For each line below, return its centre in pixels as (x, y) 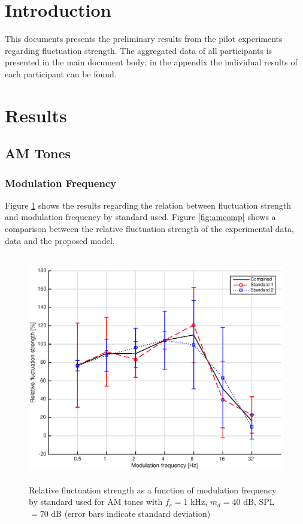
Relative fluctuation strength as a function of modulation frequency (153, 490)
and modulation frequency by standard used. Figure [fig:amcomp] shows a (140, 217)
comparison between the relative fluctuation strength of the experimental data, (149, 229)
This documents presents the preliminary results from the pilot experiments (144, 39)
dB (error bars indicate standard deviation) (131, 513)
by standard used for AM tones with (96, 502)
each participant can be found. (61, 73)
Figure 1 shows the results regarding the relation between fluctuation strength (148, 205)
